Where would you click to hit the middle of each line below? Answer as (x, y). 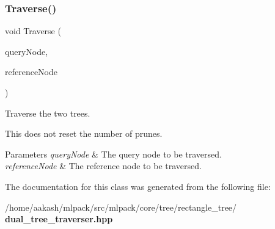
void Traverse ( (33, 31)
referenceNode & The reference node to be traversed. (103, 166)
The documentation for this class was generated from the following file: (138, 186)
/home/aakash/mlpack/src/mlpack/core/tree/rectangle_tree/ (121, 207)
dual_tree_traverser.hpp (59, 219)
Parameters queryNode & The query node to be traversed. (113, 154)
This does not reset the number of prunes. (84, 133)
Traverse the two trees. (48, 113)
